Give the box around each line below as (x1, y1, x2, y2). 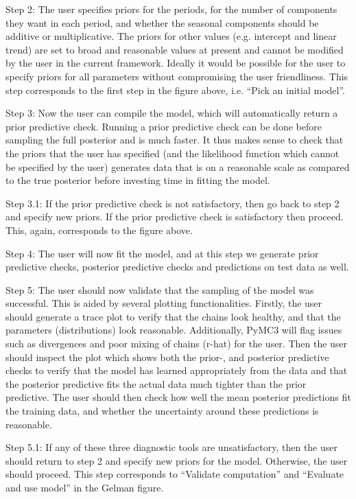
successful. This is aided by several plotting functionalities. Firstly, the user (5, 296, 322, 310)
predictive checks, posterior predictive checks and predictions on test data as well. (5, 259, 349, 274)
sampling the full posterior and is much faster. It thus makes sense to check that (5, 132, 344, 147)
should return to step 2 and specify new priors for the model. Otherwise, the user (5, 453, 348, 467)
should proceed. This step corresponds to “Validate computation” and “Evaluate (5, 467, 344, 481)
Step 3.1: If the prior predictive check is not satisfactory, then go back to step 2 (5, 196, 340, 210)
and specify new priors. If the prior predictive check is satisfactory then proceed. (5, 209, 344, 224)
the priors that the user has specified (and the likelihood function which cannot (5, 146, 340, 160)
